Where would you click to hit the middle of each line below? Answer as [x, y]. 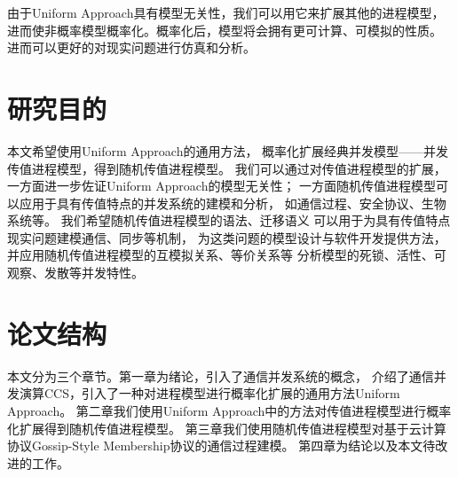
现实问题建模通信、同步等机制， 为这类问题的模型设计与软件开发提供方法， [227, 237]
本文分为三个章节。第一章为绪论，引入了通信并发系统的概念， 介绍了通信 [221, 375]
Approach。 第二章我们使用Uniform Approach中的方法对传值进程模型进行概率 [229, 410]
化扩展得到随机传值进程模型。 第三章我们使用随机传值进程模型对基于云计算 [227, 428]
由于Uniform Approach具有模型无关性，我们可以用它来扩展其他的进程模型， [226, 12]
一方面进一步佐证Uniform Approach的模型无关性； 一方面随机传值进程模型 [222, 186]
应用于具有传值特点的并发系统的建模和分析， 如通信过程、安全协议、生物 [233, 203]
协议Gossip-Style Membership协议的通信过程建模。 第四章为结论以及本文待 [221, 446]
